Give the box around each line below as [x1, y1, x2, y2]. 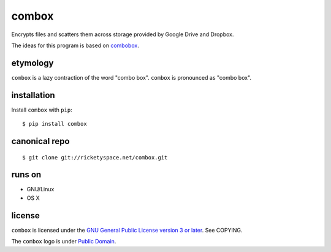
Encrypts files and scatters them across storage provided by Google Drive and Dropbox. [11, 31, 234, 38]
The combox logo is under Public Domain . [11, 238, 116, 245]
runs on [11, 169, 42, 180]
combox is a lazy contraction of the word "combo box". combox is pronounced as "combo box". [11, 74, 251, 81]
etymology [11, 58, 54, 68]
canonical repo [11, 136, 70, 147]
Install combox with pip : [11, 106, 73, 113]
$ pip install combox [22, 120, 87, 128]
